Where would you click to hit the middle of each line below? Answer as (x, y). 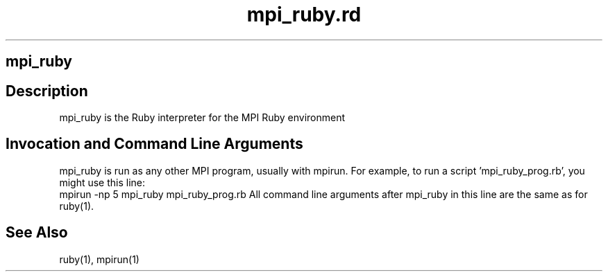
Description (47, 91)
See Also (37, 233)
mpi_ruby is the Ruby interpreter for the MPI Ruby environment (202, 118)
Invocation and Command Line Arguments (154, 144)
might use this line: (102, 182)
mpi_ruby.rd (304, 15)
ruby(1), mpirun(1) (99, 259)
